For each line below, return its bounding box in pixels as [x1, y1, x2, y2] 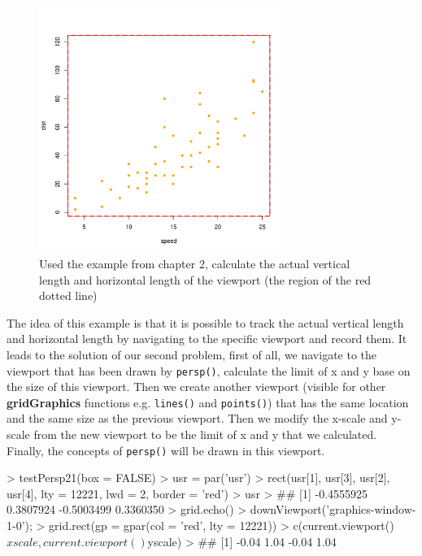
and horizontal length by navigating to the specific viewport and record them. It [7, 330, 407, 347]
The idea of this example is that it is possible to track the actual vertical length [7, 314, 404, 331]
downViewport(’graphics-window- [250, 501, 416, 518]
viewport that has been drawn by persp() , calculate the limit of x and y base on [7, 362, 411, 379]
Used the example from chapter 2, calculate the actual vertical [39, 254, 350, 271]
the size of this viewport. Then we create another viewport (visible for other [7, 378, 386, 395]
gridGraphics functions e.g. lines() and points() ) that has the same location [7, 393, 409, 410]
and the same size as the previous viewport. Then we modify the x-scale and [7, 410, 388, 427]
